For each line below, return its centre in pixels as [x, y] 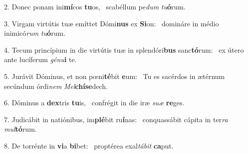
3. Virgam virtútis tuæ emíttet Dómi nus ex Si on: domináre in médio [112, 23]
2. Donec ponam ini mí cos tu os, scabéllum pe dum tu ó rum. [95, 6]
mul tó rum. [20, 129]
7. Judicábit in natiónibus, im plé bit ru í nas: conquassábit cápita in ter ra [116, 119]
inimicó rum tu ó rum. [35, 33]
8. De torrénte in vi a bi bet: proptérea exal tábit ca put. [89, 145]
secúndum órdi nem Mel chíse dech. [56, 86]
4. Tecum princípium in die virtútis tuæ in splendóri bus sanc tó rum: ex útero [124, 49]
